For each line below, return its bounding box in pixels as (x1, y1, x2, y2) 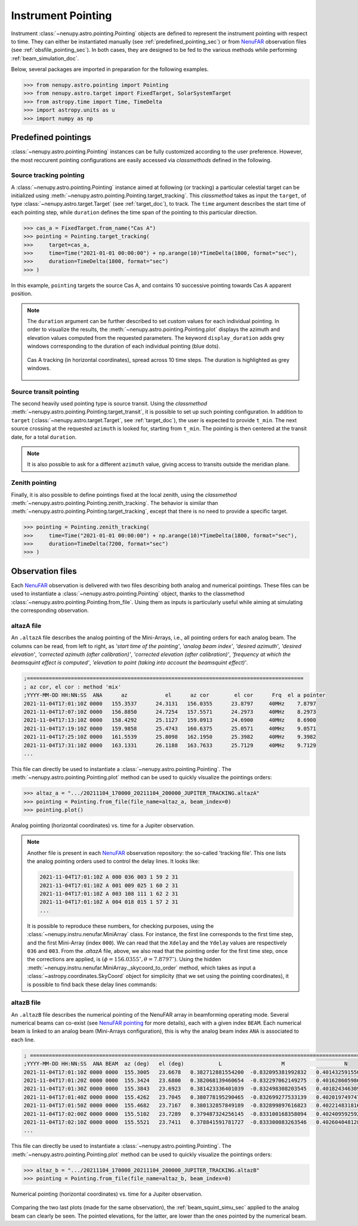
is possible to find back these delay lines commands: (27, 981, 158, 988)
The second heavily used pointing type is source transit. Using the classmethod (11, 400, 208, 407)
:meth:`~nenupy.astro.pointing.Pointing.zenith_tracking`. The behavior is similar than (11, 499, 218, 506)
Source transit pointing (11, 388, 79, 396)
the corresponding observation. (11, 607, 89, 614)
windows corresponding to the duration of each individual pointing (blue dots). (27, 343, 220, 350)
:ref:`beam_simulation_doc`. (11, 54, 79, 62)
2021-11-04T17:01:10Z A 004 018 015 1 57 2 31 (39, 899, 178, 906)
